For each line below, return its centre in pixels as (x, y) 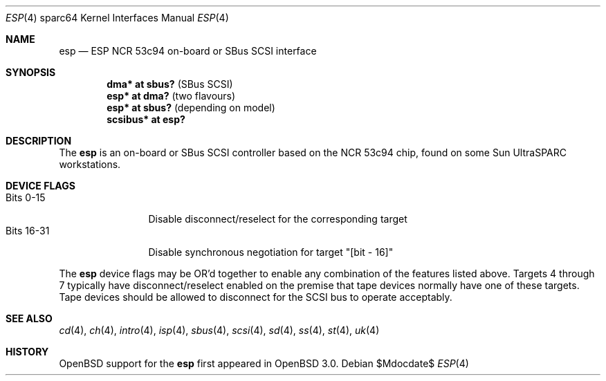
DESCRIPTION (39, 141)
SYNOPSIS (31, 72)
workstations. (90, 164)
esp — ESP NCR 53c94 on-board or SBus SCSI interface (188, 51)
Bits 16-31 (28, 231)
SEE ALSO (29, 318)
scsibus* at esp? (146, 119)
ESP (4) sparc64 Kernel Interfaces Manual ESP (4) (117, 18)
